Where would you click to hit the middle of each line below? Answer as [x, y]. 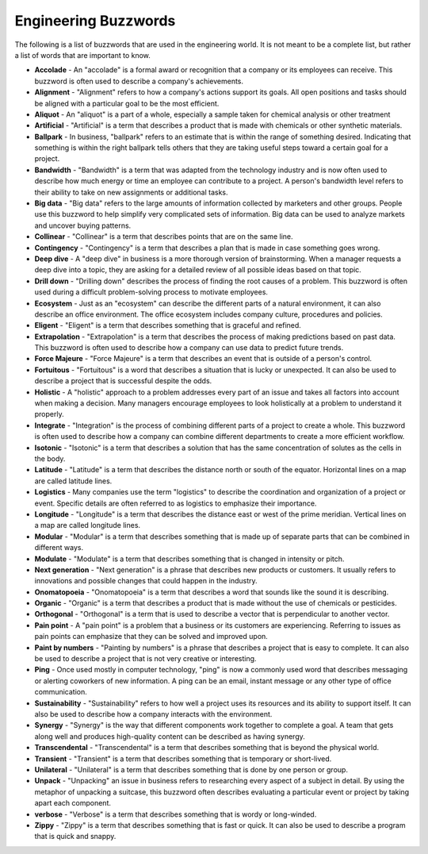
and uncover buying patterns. [83, 225]
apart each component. [73, 803]
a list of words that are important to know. [82, 55]
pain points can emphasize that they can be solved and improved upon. [151, 637]
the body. [50, 459]
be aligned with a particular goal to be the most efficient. [127, 103]
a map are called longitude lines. [88, 525]
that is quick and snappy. [75, 837]
